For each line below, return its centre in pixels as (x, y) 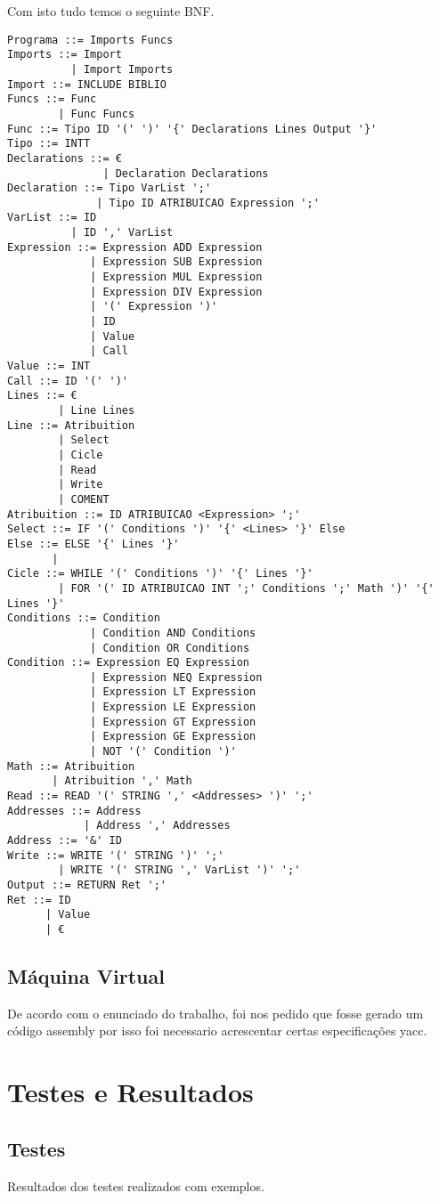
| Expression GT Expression (173, 722)
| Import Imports (122, 69)
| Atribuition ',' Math (122, 781)
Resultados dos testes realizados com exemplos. (136, 1185)
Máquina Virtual (86, 976)
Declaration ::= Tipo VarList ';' (110, 188)
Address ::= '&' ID (65, 841)
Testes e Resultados (130, 1092)
